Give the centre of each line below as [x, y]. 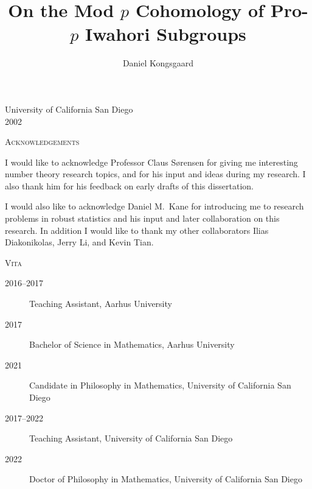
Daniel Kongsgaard [158, 63]
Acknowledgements [42, 142]
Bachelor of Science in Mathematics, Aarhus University [132, 344]
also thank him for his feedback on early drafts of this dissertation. [129, 185]
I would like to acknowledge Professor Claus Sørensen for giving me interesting [151, 162]
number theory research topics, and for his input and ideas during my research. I [155, 174]
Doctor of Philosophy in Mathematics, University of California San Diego [166, 479]
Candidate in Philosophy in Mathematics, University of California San [160, 385]
